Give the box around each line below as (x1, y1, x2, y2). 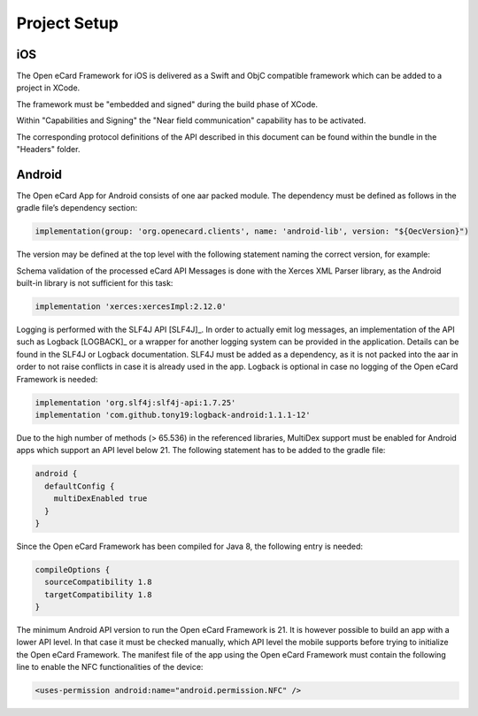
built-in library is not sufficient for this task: (16, 278, 173, 289)
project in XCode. (16, 82, 81, 93)
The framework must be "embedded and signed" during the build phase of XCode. (16, 98, 319, 110)
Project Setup (16, 13, 119, 33)
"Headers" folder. (16, 144, 81, 155)
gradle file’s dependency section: (16, 203, 137, 213)
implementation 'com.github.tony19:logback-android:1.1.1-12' (35, 410, 311, 420)
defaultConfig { (44, 481, 115, 491)
